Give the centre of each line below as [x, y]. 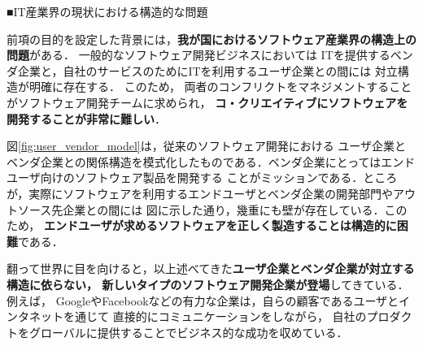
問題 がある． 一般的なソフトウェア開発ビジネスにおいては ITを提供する [198, 55]
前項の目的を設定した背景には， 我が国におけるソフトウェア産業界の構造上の [211, 39]
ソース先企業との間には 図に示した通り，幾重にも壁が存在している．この [212, 209]
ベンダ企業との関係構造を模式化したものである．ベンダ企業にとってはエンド [211, 161]
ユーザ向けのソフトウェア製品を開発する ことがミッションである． [185, 177]
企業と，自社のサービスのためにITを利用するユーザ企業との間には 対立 [207, 70]
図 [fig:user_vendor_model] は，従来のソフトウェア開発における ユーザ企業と [207, 146]
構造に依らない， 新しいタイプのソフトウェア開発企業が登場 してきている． [208, 284]
